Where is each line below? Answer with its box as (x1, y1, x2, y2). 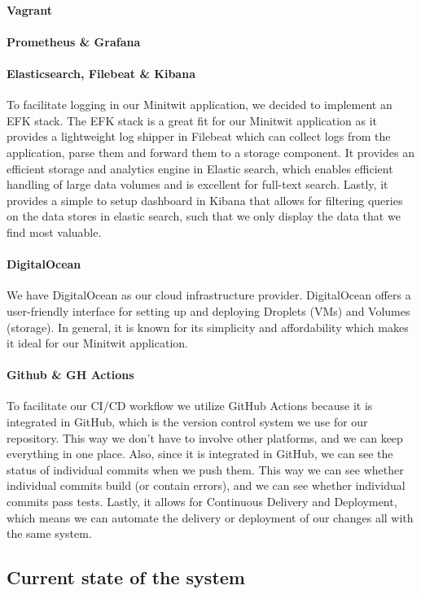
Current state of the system (7, 565, 245, 590)
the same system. (7, 525, 92, 542)
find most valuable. (7, 223, 102, 240)
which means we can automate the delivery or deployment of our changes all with (7, 509, 414, 526)
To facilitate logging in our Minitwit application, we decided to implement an (7, 96, 392, 113)
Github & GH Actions (7, 366, 134, 383)
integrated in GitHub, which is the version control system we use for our (7, 413, 368, 430)
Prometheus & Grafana (7, 33, 141, 50)
